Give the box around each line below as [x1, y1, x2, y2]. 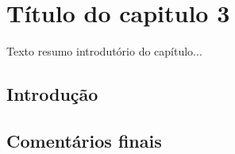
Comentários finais [6, 128, 162, 152]
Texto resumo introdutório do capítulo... [6, 43, 202, 60]
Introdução [6, 82, 98, 106]
